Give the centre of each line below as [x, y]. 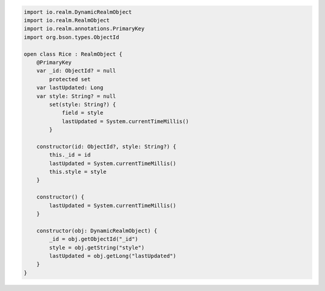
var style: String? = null [76, 96]
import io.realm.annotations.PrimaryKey [84, 29]
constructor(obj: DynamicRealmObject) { [97, 231]
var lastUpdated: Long [70, 88]
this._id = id [70, 155]
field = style [82, 113]
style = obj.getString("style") [97, 247]
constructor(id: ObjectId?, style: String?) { [107, 146]
